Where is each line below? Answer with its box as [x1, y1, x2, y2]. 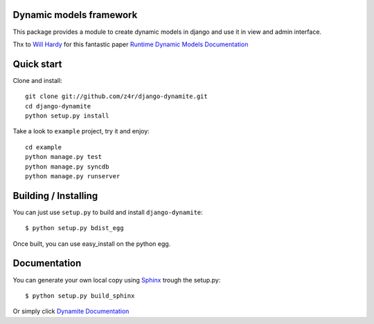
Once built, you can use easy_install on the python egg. [12, 239, 171, 248]
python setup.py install [25, 111, 109, 120]
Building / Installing [12, 190, 98, 202]
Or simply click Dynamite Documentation [12, 307, 130, 316]
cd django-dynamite [25, 102, 91, 110]
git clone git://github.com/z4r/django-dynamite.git [25, 93, 208, 100]
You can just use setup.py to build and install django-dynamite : [12, 208, 204, 216]
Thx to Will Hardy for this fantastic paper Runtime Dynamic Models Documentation [12, 40, 249, 48]
